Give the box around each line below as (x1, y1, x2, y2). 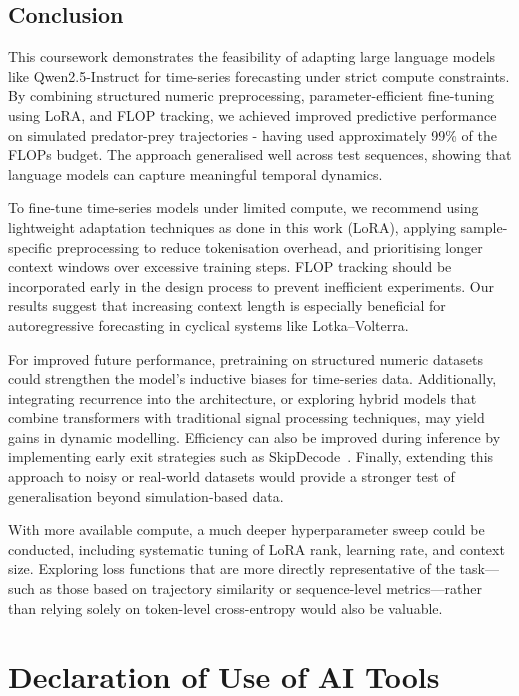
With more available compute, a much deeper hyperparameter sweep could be (8, 519, 485, 540)
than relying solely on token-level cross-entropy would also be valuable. (8, 597, 443, 618)
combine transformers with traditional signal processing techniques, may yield (8, 407, 485, 428)
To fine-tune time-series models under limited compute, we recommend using (8, 197, 479, 218)
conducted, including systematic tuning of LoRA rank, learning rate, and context (8, 538, 505, 559)
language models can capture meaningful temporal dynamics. (8, 163, 383, 184)
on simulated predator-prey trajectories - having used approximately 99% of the (8, 124, 497, 145)
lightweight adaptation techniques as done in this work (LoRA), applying (8, 216, 456, 237)
